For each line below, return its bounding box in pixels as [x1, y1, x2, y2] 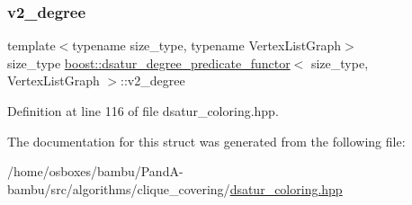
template [7, 36, 56, 55]
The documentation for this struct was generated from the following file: [7, 131, 406, 150]
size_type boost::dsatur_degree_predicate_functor [7, 53, 291, 72]
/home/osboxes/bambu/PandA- [7, 162, 184, 181]
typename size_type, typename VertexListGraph [72, 36, 342, 55]
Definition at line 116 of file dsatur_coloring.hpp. [7, 102, 279, 120]
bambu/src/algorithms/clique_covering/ [7, 179, 230, 198]
